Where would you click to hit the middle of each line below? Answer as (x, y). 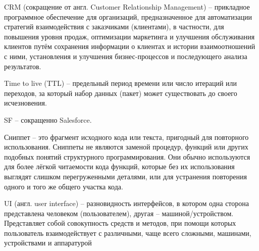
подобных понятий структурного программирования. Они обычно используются (127, 156)
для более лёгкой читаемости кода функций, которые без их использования (119, 166)
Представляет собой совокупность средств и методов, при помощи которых (120, 223)
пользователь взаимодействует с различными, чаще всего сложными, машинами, (128, 233)
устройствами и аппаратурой (48, 243)
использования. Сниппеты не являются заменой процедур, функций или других (126, 147)
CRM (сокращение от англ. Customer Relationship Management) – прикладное (127, 7)
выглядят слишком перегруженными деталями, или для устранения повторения (126, 176)
